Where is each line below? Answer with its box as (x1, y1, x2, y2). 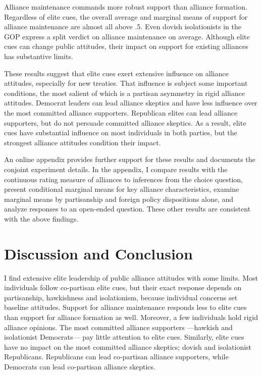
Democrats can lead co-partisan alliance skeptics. (4, 361, 155, 371)
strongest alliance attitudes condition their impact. (4, 137, 161, 147)
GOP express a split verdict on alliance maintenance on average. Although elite (4, 31, 250, 41)
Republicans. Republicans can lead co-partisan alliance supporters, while (4, 351, 229, 362)
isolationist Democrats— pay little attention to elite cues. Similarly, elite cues (4, 332, 244, 342)
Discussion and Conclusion (4, 243, 193, 263)
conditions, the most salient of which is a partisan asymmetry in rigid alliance (4, 87, 245, 98)
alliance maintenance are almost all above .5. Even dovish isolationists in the (4, 21, 241, 32)
